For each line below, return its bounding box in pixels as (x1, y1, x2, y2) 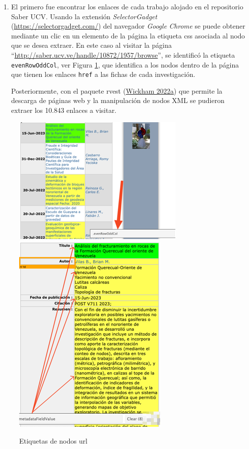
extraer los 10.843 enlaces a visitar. (11, 105, 117, 115)
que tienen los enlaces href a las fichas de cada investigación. (11, 69, 195, 79)
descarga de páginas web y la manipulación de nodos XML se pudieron (11, 95, 224, 105)
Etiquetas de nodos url (19, 435, 87, 446)
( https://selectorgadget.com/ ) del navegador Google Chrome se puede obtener (11, 21, 246, 31)
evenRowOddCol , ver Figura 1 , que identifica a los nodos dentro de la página (11, 59, 239, 69)
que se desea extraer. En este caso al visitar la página (11, 40, 172, 50)
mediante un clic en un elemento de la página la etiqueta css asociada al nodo (11, 30, 245, 40)
